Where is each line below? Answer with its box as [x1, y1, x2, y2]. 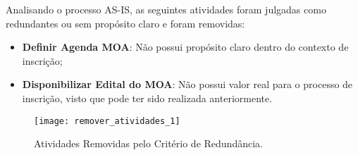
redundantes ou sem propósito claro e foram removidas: [6, 15, 245, 30]
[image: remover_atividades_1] [34, 116, 180, 126]
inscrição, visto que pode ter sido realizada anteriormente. [22, 90, 273, 105]
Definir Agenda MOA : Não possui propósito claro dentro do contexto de [22, 39, 349, 54]
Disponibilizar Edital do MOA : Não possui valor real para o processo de [22, 77, 353, 92]
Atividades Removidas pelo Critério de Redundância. [34, 136, 263, 151]
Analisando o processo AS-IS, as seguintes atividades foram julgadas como [6, 2, 326, 16]
